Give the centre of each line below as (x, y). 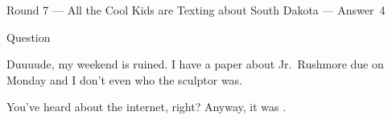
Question (29, 37)
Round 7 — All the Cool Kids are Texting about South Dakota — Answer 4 (196, 10)
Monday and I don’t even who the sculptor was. (125, 79)
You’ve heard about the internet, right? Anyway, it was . (146, 107)
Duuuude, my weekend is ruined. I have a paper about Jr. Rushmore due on (195, 64)
